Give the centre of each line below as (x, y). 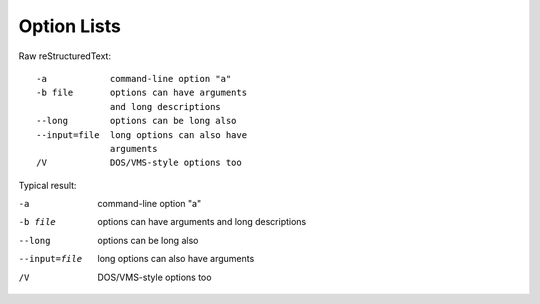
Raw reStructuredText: (65, 56)
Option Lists (70, 26)
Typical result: (47, 185)
